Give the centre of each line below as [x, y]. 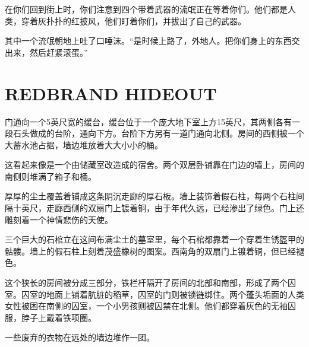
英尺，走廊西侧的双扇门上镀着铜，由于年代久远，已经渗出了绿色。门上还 [163, 208]
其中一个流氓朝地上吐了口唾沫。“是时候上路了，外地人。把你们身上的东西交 [152, 41]
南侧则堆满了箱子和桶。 [51, 176]
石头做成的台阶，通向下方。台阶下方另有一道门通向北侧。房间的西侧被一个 [158, 133]
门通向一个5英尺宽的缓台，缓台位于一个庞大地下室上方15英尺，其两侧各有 [148, 121]
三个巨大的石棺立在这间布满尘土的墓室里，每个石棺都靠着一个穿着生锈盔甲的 [154, 239]
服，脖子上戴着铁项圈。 [51, 317]
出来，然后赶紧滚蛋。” [46, 52]
